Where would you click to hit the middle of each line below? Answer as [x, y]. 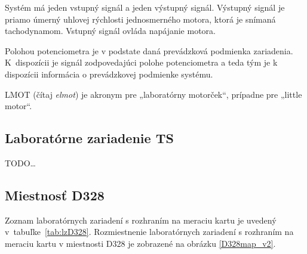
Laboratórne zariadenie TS [89, 138]
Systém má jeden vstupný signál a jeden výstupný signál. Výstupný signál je [145, 7]
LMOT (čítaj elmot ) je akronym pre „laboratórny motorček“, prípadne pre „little [153, 94]
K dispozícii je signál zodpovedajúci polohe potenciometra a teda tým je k [141, 62]
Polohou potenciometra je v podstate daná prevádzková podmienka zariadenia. [149, 50]
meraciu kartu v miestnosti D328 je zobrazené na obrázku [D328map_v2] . [140, 243]
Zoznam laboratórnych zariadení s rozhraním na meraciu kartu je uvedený [141, 220]
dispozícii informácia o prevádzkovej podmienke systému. [109, 74]
